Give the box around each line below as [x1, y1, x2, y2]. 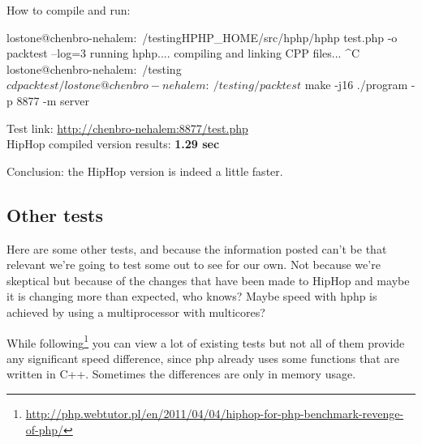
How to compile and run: [6, 2, 131, 18]
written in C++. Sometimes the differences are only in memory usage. [6, 365, 356, 382]
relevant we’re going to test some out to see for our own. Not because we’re [6, 256, 381, 273]
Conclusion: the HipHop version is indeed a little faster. [6, 162, 283, 179]
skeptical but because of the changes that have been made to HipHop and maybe [6, 271, 410, 288]
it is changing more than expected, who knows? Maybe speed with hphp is [6, 288, 377, 305]
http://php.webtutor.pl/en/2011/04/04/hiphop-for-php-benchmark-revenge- [25, 404, 404, 421]
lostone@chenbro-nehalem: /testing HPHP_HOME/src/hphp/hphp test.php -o [6, 28, 398, 45]
